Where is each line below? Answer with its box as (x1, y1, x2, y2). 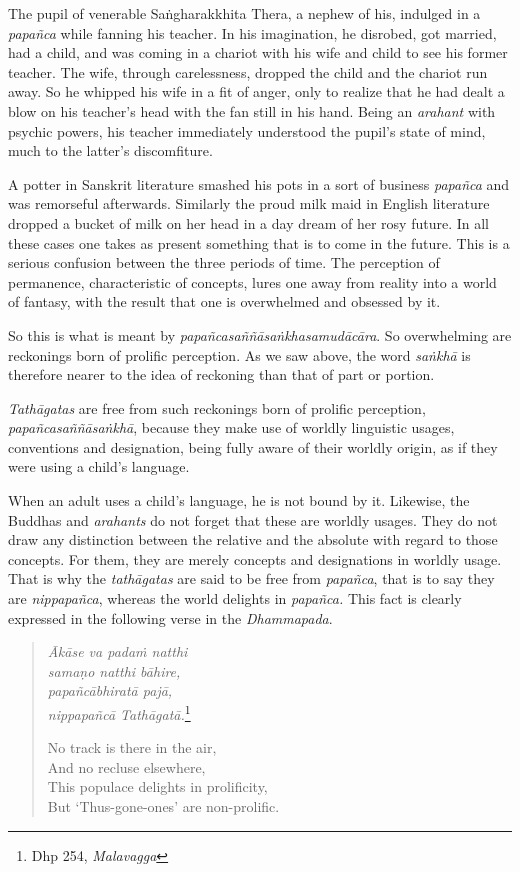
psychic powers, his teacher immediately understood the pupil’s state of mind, (8, 120, 486, 141)
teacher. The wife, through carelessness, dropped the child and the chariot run (8, 61, 488, 82)
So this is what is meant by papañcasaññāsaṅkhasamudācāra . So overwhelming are (8, 324, 512, 345)
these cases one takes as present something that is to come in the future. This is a (8, 232, 510, 253)
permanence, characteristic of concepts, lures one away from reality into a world (8, 271, 497, 292)
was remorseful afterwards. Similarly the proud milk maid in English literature (8, 193, 490, 214)
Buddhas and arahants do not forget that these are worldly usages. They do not (8, 509, 498, 530)
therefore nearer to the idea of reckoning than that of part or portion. (8, 364, 435, 385)
